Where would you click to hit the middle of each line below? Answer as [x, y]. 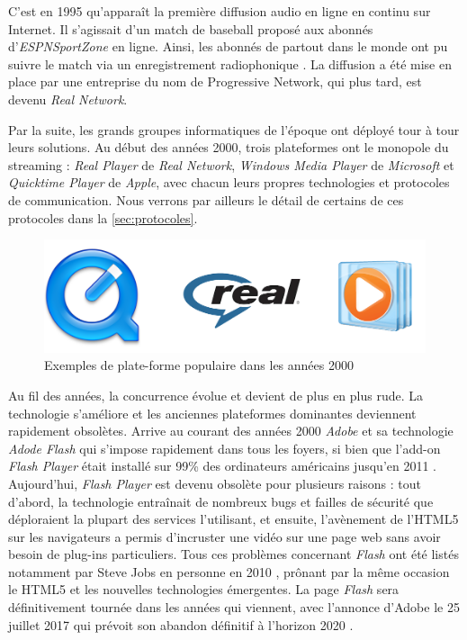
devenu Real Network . [68, 99]
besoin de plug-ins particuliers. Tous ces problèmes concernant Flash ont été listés [233, 554]
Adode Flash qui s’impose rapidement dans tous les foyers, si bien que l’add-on [225, 448]
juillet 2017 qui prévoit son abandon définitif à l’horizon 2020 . [181, 624]
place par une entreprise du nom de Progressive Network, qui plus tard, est [215, 81]
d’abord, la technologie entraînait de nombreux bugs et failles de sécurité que [221, 501]
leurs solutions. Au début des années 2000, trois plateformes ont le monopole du [229, 147]
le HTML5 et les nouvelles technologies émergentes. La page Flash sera [204, 589]
